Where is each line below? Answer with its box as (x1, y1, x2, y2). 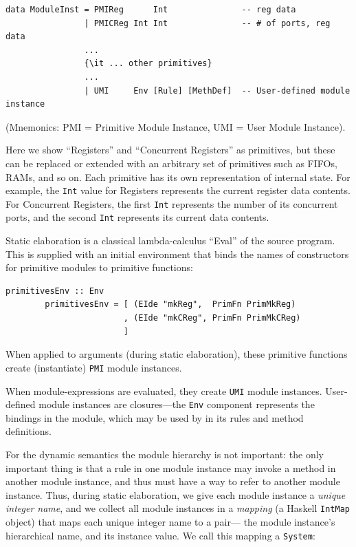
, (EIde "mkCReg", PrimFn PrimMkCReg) (123, 313, 301, 323)
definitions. (5, 424, 52, 438)
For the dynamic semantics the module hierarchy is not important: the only (5, 447, 324, 461)
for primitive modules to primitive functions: (5, 260, 193, 275)
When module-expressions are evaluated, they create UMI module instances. (5, 383, 322, 398)
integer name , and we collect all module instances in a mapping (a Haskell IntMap (5, 501, 350, 515)
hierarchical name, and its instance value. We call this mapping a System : (5, 528, 315, 542)
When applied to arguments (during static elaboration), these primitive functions (5, 347, 348, 361)
